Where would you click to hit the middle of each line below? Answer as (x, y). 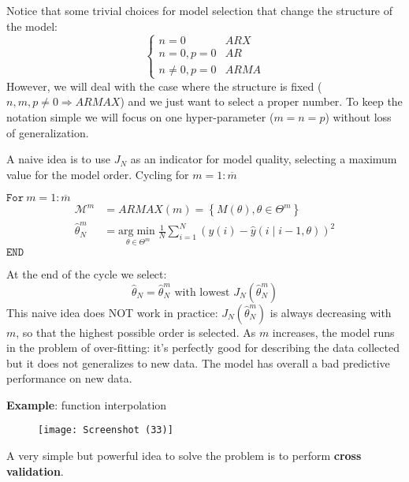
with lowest (202, 292)
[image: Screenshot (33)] (106, 430)
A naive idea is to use (58, 159)
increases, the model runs (333, 332)
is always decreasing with (331, 312)
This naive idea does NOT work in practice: (112, 312)
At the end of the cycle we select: (87, 273)
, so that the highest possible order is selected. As (136, 332)
